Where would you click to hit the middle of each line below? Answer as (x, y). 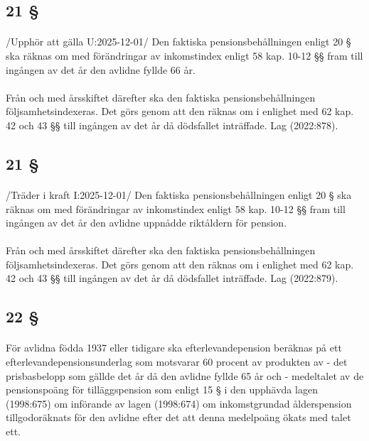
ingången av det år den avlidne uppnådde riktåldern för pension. (146, 223)
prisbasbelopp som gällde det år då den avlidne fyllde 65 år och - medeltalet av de (185, 375)
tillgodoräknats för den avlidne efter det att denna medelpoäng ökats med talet (178, 417)
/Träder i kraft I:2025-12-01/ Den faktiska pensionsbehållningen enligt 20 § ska (179, 194)
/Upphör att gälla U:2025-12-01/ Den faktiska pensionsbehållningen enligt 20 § (178, 42)
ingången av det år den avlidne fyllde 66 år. (101, 69)
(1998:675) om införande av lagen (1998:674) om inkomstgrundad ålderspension (179, 403)
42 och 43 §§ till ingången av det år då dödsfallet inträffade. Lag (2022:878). (172, 125)
